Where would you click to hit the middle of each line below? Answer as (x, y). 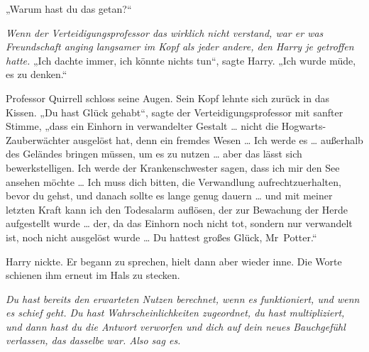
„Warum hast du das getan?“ (69, 9)
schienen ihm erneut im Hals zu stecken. (93, 275)
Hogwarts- (304, 126)
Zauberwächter (38, 139)
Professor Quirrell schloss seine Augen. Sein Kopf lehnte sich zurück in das (167, 98)
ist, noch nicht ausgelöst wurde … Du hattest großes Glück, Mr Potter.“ (161, 237)
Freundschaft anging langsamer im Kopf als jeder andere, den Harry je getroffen (180, 46)
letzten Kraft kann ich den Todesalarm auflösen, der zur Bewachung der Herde (177, 209)
